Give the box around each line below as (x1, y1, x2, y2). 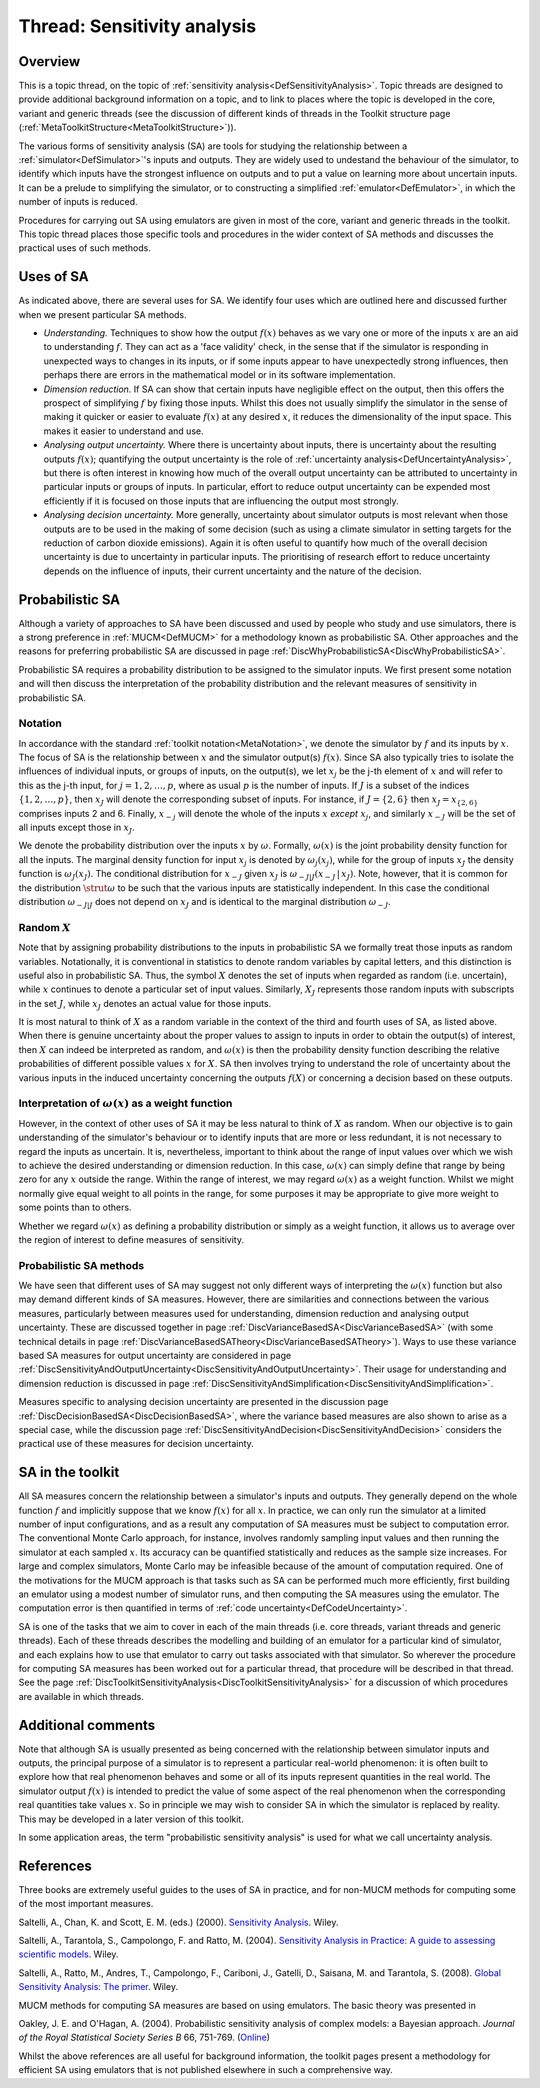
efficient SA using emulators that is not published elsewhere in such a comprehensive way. (18, 2064, 394, 2076)
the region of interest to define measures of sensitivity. (18, 1233, 245, 1245)
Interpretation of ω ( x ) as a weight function (18, 1096, 233, 1110)
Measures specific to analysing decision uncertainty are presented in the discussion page (18, 1396, 389, 1408)
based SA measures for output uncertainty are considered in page (18, 1350, 292, 1361)
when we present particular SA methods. (18, 308, 187, 320)
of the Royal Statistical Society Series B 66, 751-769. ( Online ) (18, 2031, 270, 2044)
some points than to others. (18, 1201, 132, 1214)
